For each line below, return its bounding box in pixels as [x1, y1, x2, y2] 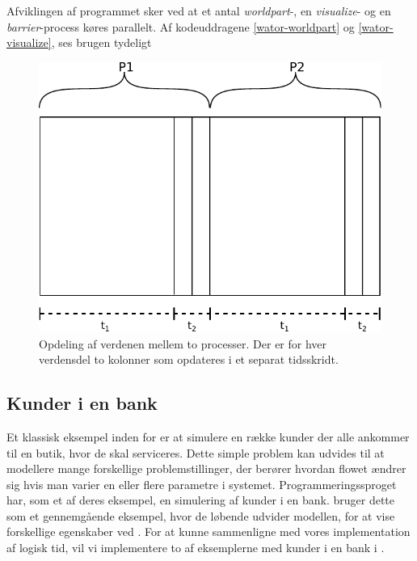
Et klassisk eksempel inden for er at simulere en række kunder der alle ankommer [6, 428, 410, 445]
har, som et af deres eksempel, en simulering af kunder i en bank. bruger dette [6, 491, 395, 508]
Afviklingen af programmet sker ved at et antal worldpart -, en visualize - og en [6, 2, 391, 19]
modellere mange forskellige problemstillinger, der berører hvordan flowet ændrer [6, 460, 406, 477]
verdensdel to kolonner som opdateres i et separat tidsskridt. [39, 351, 339, 368]
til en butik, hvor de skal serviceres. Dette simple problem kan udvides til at [6, 444, 385, 461]
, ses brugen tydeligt [51, 34, 152, 51]
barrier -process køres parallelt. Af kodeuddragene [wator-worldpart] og [6, 18, 355, 35]
